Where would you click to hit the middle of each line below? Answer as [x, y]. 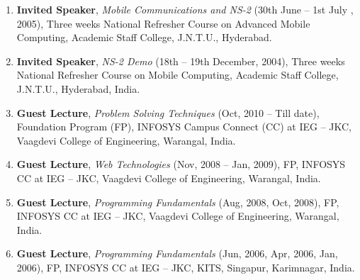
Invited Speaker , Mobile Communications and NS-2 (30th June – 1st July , [185, 9]
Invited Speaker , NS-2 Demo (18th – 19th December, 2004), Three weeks [181, 61]
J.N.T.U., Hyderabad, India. [78, 88]
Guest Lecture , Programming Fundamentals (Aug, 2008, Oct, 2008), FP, [178, 202]
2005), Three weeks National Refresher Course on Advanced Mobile [163, 23]
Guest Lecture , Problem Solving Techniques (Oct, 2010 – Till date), [168, 112]
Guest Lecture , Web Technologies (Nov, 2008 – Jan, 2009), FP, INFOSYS [181, 164]
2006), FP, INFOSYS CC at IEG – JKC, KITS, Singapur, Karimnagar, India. [186, 267]
